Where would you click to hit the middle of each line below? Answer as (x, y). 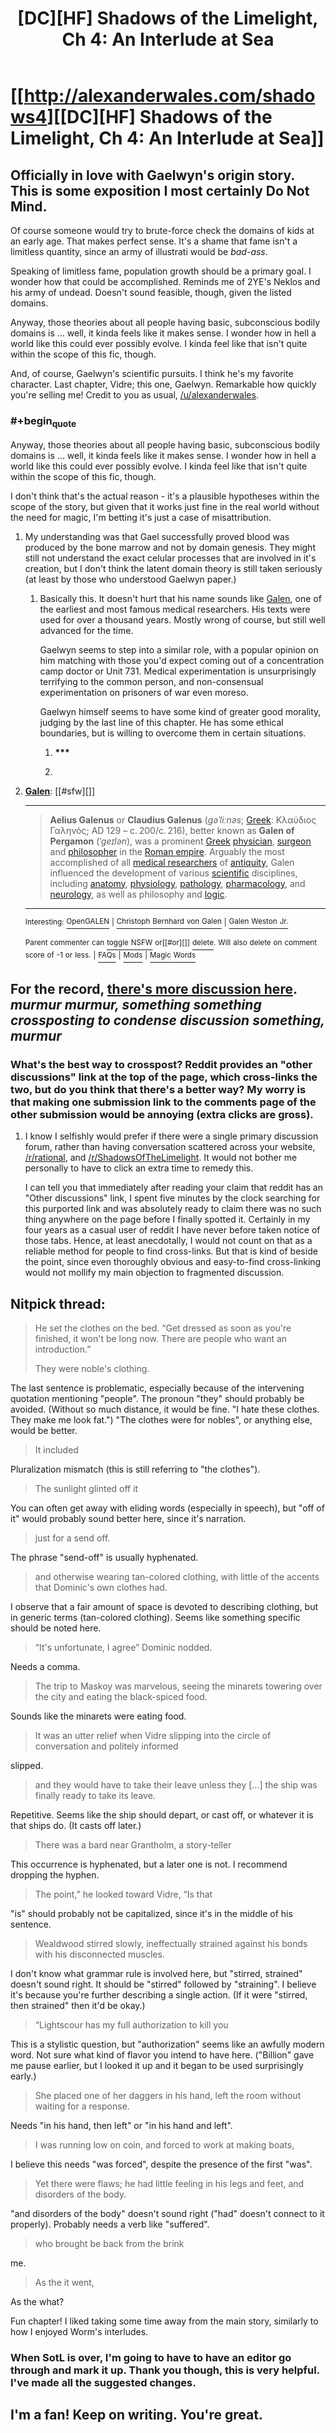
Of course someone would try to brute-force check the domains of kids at (162, 230)
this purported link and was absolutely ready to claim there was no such (173, 1209)
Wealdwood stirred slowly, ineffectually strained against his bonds (171, 1944)
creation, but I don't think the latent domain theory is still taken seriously (173, 568)
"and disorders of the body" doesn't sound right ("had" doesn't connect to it (167, 2214)
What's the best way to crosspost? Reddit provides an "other (161, 1064)
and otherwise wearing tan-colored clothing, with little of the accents (177, 1577)
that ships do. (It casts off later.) (76, 1826)
